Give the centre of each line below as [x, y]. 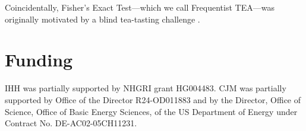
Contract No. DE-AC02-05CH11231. [71, 123]
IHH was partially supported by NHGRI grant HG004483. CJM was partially [146, 88]
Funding [39, 60]
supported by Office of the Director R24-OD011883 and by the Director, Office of [153, 99]
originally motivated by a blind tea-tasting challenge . [102, 19]
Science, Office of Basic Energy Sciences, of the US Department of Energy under [151, 111]
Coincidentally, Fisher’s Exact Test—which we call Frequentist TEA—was [140, 7]
